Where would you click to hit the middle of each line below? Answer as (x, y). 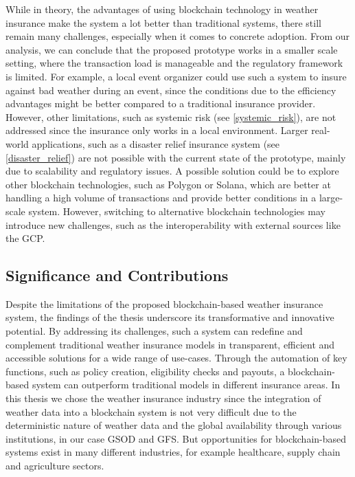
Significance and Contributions (117, 275)
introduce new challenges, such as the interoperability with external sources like (173, 224)
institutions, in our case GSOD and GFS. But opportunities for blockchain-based (176, 438)
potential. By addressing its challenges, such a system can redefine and (154, 331)
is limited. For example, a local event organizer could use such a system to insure (176, 76)
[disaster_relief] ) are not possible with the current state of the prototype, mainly (176, 157)
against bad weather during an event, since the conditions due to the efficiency (171, 90)
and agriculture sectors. (55, 466)
